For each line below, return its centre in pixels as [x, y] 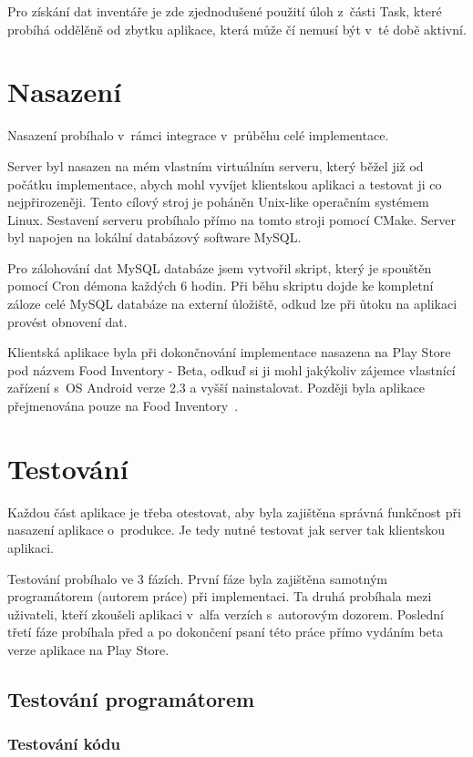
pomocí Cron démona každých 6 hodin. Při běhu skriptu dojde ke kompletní [221, 286]
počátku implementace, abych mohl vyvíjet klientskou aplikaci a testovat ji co [225, 184]
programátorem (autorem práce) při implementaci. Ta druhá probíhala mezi [220, 596]
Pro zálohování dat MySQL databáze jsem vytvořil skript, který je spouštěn [220, 267]
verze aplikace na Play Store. [88, 649]
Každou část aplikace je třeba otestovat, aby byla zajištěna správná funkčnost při [234, 511]
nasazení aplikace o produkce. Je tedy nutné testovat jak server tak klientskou [226, 530]
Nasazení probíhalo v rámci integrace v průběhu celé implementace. [198, 135]
